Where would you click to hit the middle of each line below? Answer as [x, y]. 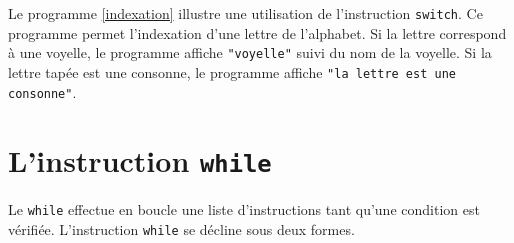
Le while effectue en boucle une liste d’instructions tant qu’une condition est [244, 209]
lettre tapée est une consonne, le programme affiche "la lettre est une [232, 71]
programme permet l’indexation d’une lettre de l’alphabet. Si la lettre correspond [257, 32]
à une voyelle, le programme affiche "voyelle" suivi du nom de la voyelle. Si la [250, 52]
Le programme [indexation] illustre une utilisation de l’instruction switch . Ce [245, 13]
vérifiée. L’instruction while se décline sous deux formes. [181, 229]
